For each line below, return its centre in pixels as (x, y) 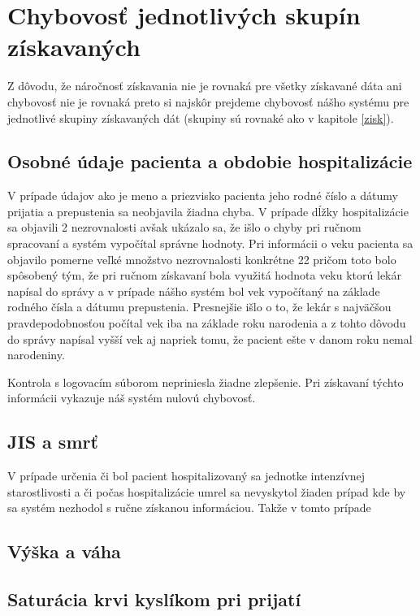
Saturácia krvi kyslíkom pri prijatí (154, 599)
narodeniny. (36, 355)
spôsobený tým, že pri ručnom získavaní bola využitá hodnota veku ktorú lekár (204, 275)
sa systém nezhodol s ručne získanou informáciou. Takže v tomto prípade (189, 508)
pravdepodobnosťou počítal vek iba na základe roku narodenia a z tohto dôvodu (207, 323)
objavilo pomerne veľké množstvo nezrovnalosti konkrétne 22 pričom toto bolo (202, 259)
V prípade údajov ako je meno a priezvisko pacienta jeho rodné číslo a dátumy (203, 195)
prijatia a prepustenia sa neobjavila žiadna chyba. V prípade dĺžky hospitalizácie (208, 211)
